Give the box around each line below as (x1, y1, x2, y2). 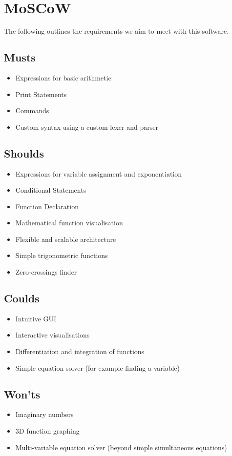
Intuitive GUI (15, 313, 57, 323)
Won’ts (4, 386, 41, 401)
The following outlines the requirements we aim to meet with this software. (4, 26, 229, 36)
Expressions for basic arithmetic (15, 72, 111, 82)
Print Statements (15, 89, 67, 99)
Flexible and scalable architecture (15, 234, 116, 244)
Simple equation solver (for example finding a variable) (15, 362, 180, 373)
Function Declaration (15, 201, 79, 211)
